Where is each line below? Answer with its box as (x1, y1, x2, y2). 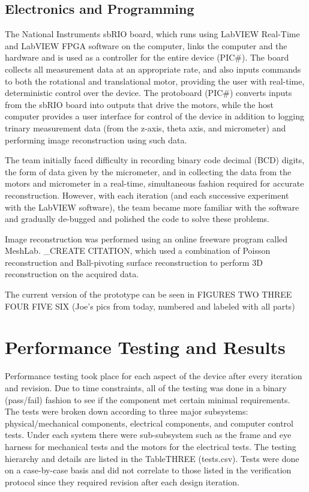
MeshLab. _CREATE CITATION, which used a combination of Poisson (5, 244, 271, 257)
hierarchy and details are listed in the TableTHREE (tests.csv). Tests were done (5, 452, 299, 464)
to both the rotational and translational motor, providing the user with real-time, (5, 74, 305, 87)
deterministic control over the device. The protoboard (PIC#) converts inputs (5, 86, 292, 99)
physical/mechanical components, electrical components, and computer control (5, 416, 293, 429)
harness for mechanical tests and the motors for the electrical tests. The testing (5, 440, 296, 452)
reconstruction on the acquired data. (5, 268, 139, 280)
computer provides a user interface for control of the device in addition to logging (5, 110, 304, 122)
